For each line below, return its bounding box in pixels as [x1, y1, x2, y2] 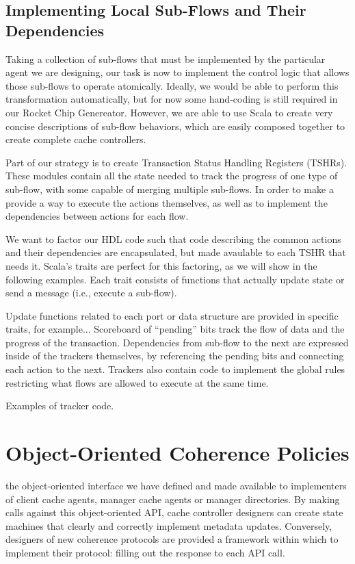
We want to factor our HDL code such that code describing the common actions [5, 231, 341, 246]
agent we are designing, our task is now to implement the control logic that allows [5, 65, 350, 79]
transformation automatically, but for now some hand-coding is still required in [5, 92, 338, 106]
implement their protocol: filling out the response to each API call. [5, 545, 285, 559]
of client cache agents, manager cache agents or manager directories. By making [5, 491, 340, 506]
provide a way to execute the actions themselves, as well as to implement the [5, 195, 328, 209]
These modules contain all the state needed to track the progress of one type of [5, 168, 338, 183]
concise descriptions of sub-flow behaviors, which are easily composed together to [5, 118, 345, 133]
